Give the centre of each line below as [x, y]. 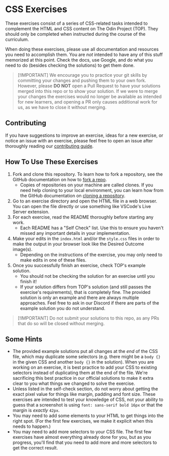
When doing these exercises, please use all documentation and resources [82, 49]
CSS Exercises [36, 9]
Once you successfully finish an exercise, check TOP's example [79, 265]
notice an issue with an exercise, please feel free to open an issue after [79, 140]
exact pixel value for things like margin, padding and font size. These [84, 394]
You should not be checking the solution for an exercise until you [87, 276]
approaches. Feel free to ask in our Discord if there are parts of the [90, 303]
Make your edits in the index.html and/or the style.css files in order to [86, 238]
